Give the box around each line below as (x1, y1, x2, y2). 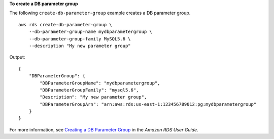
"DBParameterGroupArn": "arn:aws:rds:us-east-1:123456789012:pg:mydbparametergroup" (40, 101, 257, 107)
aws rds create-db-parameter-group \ (18, 22, 113, 27)
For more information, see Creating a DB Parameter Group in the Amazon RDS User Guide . (9, 126, 198, 132)
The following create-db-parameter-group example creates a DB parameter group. (9, 10, 191, 16)
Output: (9, 54, 25, 60)
